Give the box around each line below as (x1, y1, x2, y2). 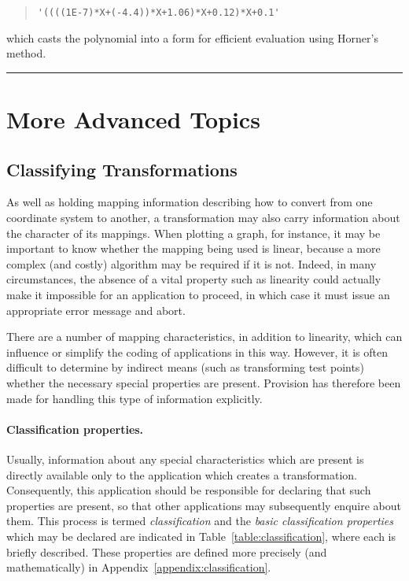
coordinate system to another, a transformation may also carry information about (6, 209, 400, 226)
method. (6, 45, 46, 61)
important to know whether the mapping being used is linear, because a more (6, 240, 381, 257)
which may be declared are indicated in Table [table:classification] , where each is (6, 527, 396, 544)
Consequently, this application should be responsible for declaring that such (6, 482, 371, 498)
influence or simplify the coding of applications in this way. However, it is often (6, 343, 388, 360)
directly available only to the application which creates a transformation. (6, 466, 357, 483)
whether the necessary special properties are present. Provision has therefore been (6, 374, 401, 390)
